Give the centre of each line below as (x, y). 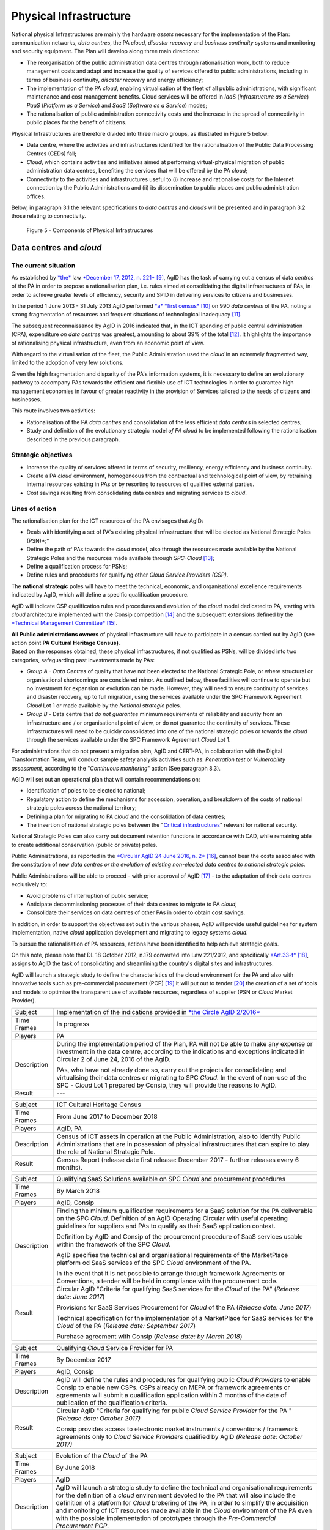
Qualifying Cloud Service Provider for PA (115, 1348)
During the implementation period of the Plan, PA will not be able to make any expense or (185, 1044)
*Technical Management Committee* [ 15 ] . (64, 623)
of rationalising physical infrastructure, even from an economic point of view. (108, 343)
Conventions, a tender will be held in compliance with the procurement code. (167, 1281)
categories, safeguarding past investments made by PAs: (83, 660)
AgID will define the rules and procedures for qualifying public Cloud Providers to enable (183, 1380)
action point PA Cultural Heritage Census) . (66, 643)
